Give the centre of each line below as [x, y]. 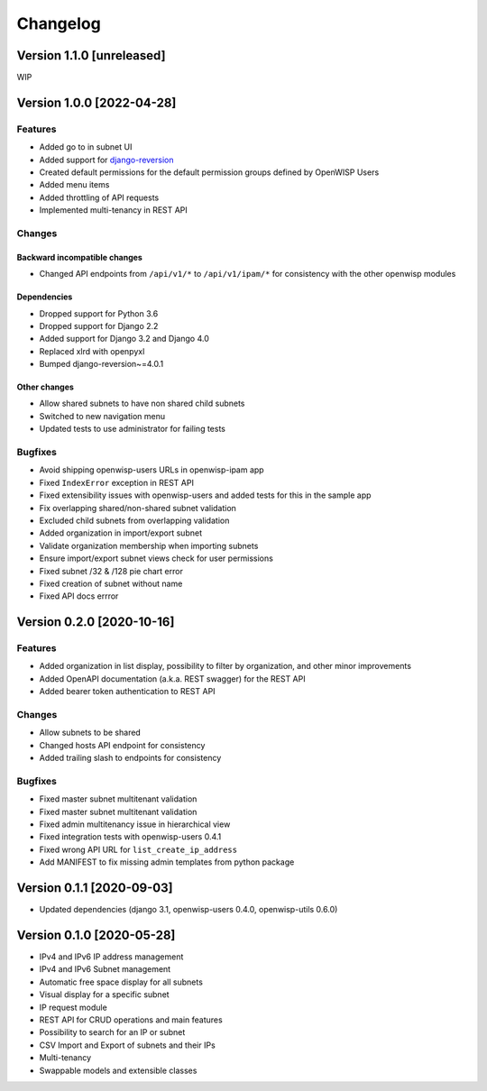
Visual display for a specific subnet [105, 995]
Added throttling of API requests [99, 197]
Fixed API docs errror [79, 596]
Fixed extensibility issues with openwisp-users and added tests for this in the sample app [205, 495]
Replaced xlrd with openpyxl [92, 351]
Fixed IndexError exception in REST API [116, 482]
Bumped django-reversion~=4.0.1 [101, 364]
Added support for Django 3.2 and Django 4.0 [124, 339]
